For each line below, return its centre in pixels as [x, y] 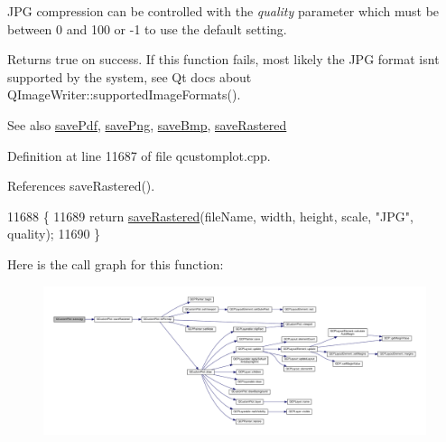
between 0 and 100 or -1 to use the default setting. [147, 28]
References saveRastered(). [81, 186]
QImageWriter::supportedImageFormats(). [124, 94]
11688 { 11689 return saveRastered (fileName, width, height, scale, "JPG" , [210, 216]
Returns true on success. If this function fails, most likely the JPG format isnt [223, 59]
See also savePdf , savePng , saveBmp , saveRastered [147, 124]
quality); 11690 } [54, 234]
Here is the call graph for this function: [116, 263]
